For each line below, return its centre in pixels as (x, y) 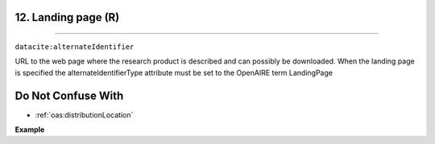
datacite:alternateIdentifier (75, 47)
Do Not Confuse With (69, 95)
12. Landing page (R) (67, 17)
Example (30, 130)
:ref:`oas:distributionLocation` (84, 115)
